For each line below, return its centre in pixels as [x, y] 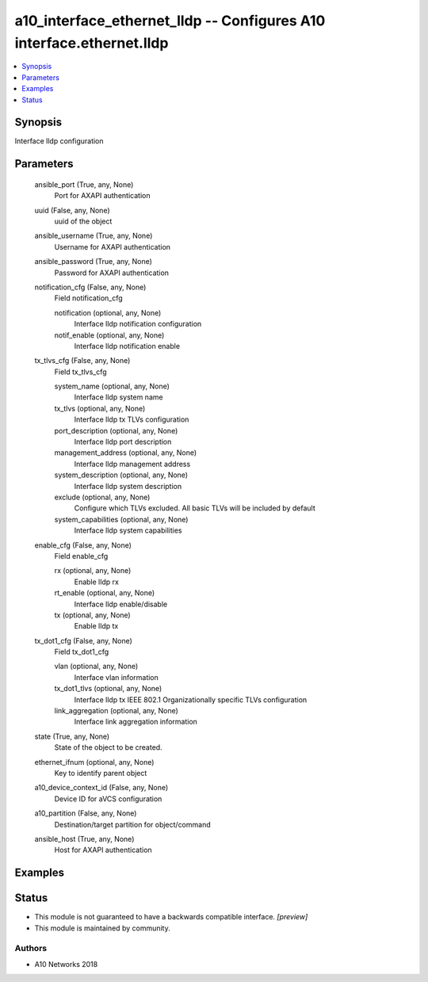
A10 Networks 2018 [66, 964]
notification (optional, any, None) [108, 312]
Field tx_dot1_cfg [82, 652]
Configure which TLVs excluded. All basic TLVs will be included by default [195, 508]
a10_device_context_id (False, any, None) [101, 788]
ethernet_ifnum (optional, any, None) [94, 762]
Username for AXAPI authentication [112, 246]
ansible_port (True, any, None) [84, 184]
